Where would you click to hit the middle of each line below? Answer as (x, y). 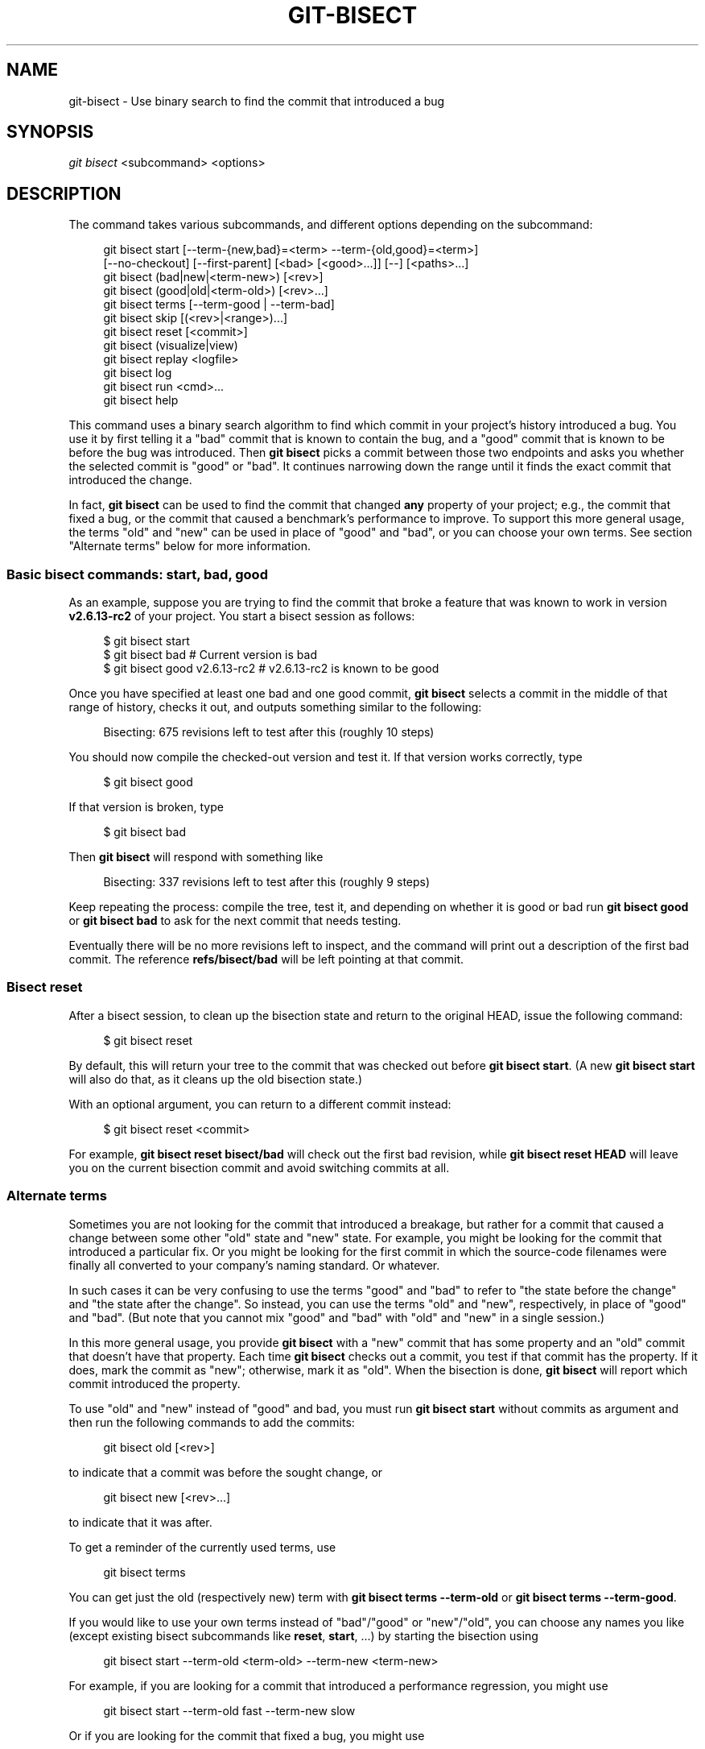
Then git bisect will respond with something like (196, 857)
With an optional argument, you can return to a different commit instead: (260, 1104)
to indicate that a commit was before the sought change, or (226, 1472)
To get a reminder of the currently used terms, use (202, 1547)
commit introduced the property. (155, 1383)
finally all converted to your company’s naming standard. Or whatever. (254, 1265)
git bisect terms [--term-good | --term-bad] (219, 305)
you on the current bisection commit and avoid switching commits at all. (259, 1167)
